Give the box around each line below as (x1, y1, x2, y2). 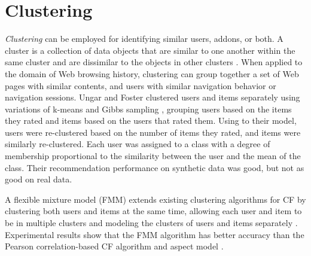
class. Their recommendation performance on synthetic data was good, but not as (5, 161, 304, 173)
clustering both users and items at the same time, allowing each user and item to (5, 205, 302, 217)
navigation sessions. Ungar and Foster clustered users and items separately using (5, 91, 300, 103)
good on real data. (5, 173, 72, 185)
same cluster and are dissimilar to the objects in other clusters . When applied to (5, 56, 303, 68)
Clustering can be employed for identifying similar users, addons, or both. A (5, 32, 283, 45)
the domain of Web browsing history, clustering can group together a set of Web (5, 67, 299, 80)
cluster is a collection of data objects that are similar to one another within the (5, 44, 295, 56)
